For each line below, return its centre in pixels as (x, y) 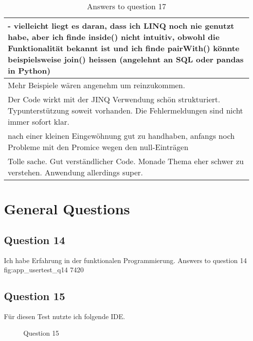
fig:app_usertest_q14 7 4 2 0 (44, 270)
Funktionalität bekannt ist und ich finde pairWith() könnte (124, 48)
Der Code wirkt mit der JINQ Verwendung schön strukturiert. (114, 99)
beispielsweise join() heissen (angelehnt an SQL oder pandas (126, 59)
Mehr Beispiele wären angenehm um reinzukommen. (97, 85)
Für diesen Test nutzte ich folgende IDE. (64, 316)
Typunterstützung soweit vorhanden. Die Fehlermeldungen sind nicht (126, 110)
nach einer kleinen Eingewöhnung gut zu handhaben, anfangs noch (121, 136)
